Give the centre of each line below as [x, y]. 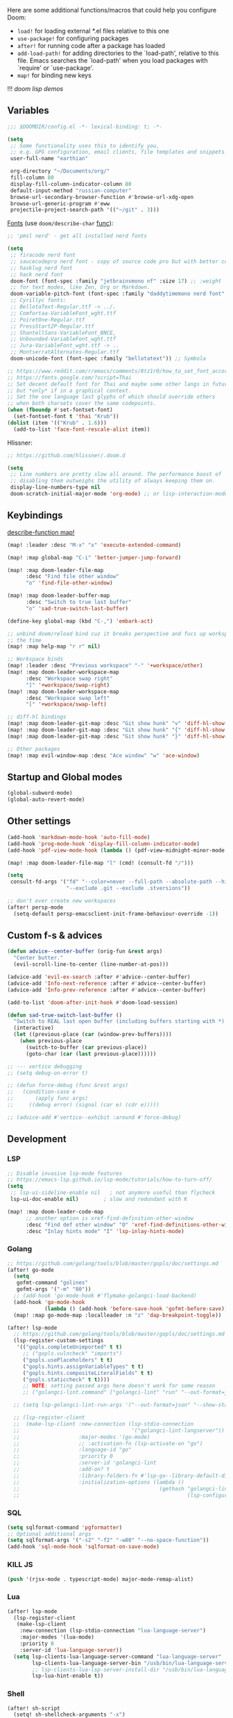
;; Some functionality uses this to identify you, [85, 145]
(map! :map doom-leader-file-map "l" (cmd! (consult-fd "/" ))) [101, 863]
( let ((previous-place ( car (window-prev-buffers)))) [93, 1035]
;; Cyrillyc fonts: [38, 301]
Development [37, 1139]
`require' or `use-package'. [55, 68]
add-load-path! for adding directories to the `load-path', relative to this [118, 53]
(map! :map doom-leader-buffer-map [59, 596]
